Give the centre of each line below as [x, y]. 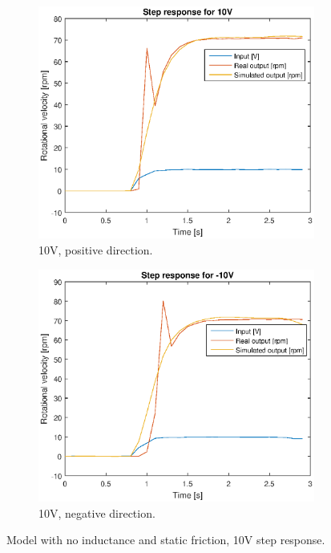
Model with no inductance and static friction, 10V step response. [166, 540]
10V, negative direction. [97, 512]
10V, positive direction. [96, 250]
